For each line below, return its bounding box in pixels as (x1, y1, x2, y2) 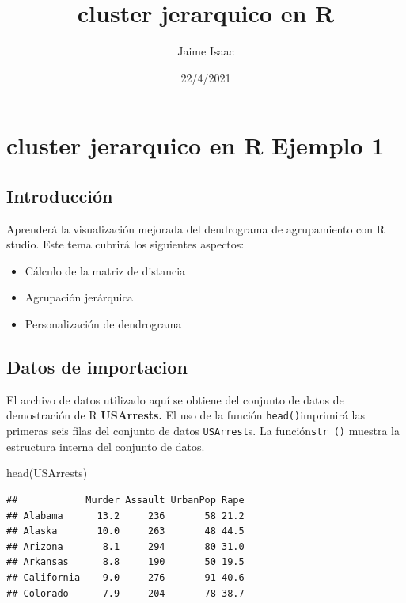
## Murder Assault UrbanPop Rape (6, 494, 245, 506)
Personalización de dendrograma (25, 316, 182, 332)
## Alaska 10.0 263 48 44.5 (6, 525, 245, 537)
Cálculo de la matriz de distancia (25, 262, 186, 279)
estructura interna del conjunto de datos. (6, 438, 205, 454)
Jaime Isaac (177, 43, 234, 59)
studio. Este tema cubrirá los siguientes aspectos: (6, 236, 245, 252)
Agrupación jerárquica (25, 289, 133, 305)
